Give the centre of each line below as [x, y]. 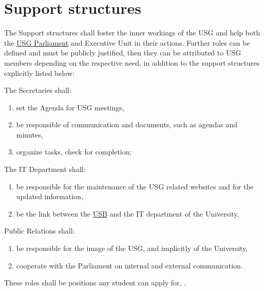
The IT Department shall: [45, 169]
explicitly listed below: [39, 73]
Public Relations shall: [40, 231]
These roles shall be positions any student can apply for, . [95, 283]
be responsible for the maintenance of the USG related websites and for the [135, 186]
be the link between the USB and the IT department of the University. [128, 213]
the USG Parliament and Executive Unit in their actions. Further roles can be [127, 42]
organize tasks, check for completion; [74, 152]
